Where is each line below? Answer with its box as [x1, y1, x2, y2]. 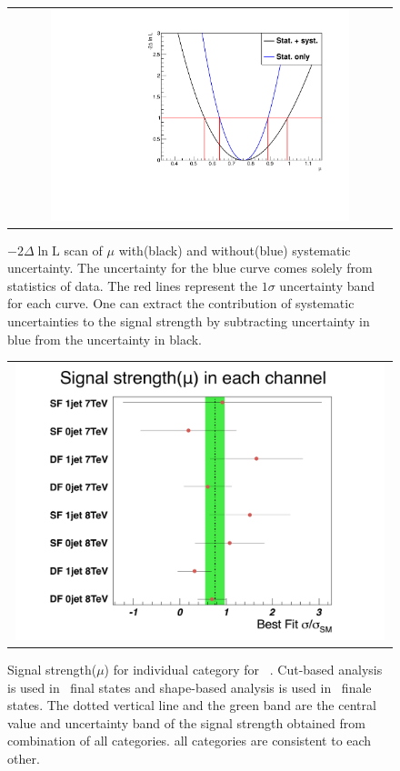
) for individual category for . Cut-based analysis [104, 660, 383, 679]
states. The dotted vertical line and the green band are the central [7, 696, 376, 715]
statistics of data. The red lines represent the [7, 275, 258, 295]
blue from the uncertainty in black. [7, 329, 202, 348]
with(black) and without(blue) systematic [118, 240, 351, 259]
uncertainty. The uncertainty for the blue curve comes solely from [7, 258, 373, 277]
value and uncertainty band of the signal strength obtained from [7, 713, 365, 732]
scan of [64, 240, 103, 259]
